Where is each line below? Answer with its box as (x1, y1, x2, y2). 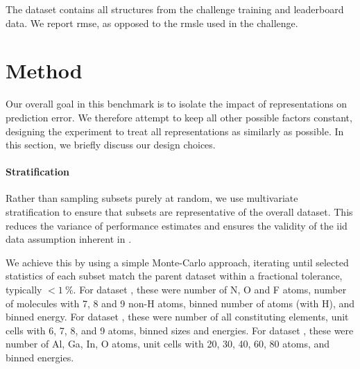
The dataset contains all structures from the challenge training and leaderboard (6, 2, 344, 16)
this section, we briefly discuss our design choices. (6, 137, 216, 152)
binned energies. (6, 350, 74, 365)
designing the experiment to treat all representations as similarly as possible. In (6, 123, 344, 138)
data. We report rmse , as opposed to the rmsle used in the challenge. (6, 15, 298, 30)
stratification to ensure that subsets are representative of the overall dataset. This (6, 205, 353, 219)
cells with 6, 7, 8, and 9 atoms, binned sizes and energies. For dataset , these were (6, 323, 354, 337)
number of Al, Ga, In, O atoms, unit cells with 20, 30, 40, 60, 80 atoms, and (6, 336, 330, 351)
